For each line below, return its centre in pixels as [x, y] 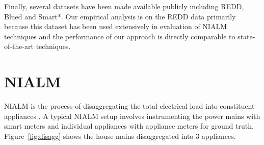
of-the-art [19, 46]
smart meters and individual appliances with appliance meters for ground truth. [129, 126]
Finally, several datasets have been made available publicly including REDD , [124, 6]
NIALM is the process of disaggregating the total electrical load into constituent [129, 106]
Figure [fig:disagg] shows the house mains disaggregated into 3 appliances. [120, 136]
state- [246, 36]
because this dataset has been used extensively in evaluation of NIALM [115, 26]
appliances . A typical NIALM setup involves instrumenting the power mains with [132, 116]
